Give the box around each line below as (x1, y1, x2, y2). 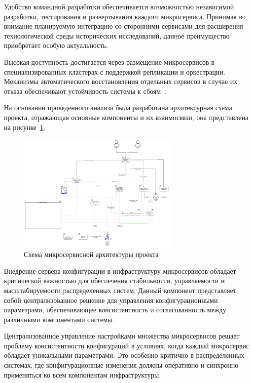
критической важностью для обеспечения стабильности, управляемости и (4, 275, 225, 286)
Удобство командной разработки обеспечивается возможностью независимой (4, 1, 234, 11)
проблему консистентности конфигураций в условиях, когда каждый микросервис (4, 340, 250, 350)
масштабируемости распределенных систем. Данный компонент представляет (4, 285, 236, 295)
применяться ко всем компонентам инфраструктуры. (4, 369, 161, 380)
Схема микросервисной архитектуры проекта (24, 249, 159, 259)
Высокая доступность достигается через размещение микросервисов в (4, 56, 215, 67)
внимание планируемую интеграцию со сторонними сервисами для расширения (4, 21, 243, 31)
